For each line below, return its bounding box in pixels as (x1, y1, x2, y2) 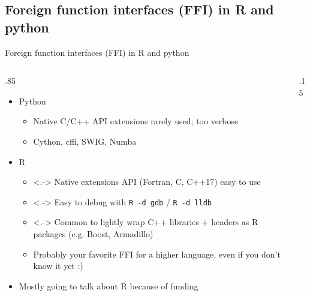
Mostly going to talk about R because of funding (19, 279, 198, 292)
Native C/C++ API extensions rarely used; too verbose (33, 115, 239, 127)
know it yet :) (33, 259, 83, 272)
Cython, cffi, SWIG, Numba (33, 134, 137, 147)
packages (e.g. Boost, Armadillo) (33, 228, 154, 240)
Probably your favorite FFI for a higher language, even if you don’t (33, 247, 281, 260)
